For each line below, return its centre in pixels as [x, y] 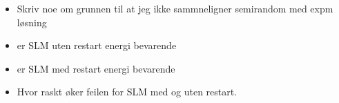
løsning [32, 22]
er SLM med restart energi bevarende [96, 68]
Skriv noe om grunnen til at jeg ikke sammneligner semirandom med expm [175, 8]
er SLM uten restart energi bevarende [97, 45]
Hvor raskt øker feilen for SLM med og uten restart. [127, 92]
